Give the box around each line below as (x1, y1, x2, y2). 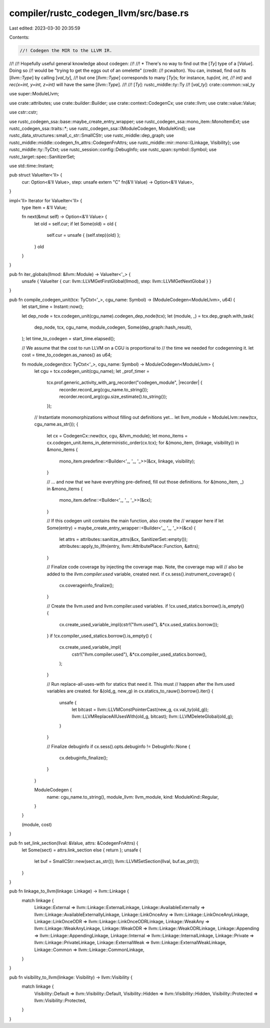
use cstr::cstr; (9, 109, 38, 115)
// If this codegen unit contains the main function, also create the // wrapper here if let (46, 518, 224, 524)
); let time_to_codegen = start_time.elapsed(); (21, 336, 115, 342)
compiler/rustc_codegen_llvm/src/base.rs (9, 8, 189, 19)
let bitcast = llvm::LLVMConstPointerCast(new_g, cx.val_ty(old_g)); (71, 706, 209, 712)
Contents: (9, 34, 29, 40)
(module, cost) (21, 821, 52, 827)
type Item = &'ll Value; (21, 204, 67, 210)
